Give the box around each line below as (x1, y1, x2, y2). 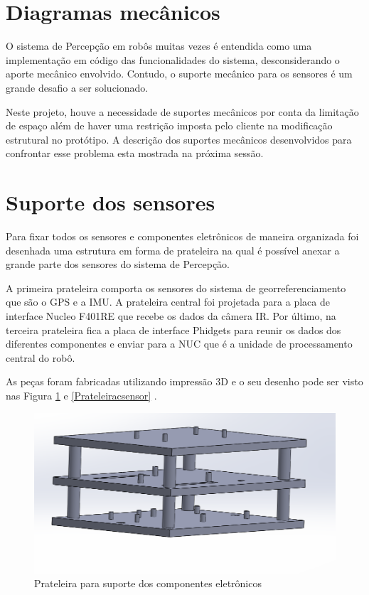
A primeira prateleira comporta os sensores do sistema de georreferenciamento (6, 280, 346, 295)
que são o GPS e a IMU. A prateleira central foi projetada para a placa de (6, 294, 330, 309)
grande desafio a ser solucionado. (6, 80, 149, 95)
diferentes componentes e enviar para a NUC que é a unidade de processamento (6, 336, 353, 351)
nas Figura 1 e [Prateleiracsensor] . (6, 387, 157, 402)
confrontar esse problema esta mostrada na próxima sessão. (6, 146, 264, 161)
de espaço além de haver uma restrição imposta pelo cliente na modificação (6, 118, 333, 133)
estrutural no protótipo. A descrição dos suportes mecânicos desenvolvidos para (6, 132, 352, 146)
